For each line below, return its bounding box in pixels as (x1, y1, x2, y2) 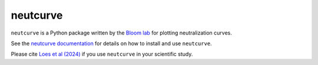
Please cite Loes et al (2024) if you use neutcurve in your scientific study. (11, 50, 193, 58)
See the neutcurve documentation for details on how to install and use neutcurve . (11, 40, 212, 47)
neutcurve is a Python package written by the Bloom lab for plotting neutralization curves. (11, 29, 233, 36)
